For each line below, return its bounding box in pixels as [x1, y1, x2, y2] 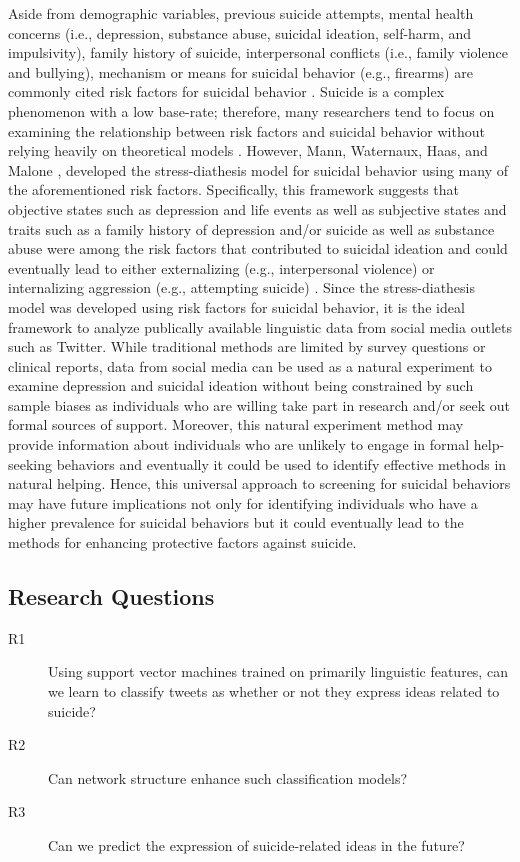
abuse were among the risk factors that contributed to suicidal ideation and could [8, 238, 508, 259]
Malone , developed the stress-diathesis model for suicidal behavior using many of [8, 159, 509, 180]
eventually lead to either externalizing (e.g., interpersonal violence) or [8, 257, 435, 278]
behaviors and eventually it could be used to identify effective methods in [56, 453, 507, 474]
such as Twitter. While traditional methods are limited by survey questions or [8, 336, 486, 357]
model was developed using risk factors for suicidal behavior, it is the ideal [8, 296, 465, 317]
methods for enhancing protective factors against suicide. [8, 532, 357, 553]
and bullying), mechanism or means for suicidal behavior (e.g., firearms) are [8, 61, 473, 82]
